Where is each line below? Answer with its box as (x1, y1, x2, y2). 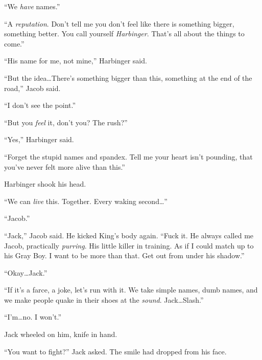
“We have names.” (4, 1, 60, 11)
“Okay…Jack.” (4, 267, 47, 278)
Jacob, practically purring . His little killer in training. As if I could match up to (4, 240, 254, 251)
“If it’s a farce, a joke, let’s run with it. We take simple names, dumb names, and (4, 284, 258, 295)
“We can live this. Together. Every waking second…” (4, 195, 168, 206)
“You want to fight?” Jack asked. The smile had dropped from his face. (4, 346, 227, 356)
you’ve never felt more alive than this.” (4, 161, 125, 172)
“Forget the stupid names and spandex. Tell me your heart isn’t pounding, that (4, 151, 253, 162)
